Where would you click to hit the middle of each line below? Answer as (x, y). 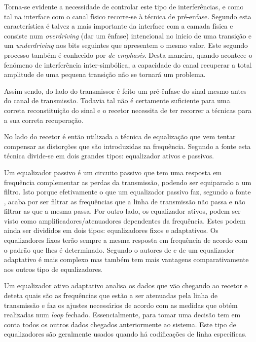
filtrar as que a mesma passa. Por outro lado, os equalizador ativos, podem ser (122, 211)
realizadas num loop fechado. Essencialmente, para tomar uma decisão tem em (122, 315)
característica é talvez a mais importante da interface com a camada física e (119, 26)
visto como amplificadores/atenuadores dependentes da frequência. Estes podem (125, 220)
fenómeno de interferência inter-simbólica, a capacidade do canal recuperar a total (128, 64)
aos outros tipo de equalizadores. (54, 269)
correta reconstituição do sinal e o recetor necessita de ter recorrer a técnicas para (128, 110)
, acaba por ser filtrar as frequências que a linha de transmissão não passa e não (125, 201)
